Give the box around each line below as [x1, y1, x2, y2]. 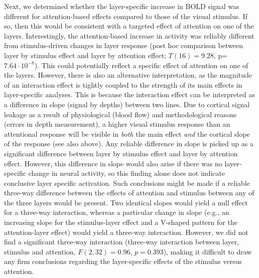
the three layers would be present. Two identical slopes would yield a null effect [4, 197, 248, 207]
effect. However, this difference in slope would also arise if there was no [4, 158, 222, 168]
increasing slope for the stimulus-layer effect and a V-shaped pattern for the [4, 217, 237, 227]
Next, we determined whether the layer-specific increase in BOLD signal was [4, 1, 239, 11]
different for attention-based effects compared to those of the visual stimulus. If [4, 11, 248, 21]
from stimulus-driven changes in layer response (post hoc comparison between [4, 40, 243, 51]
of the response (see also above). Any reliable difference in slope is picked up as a [4, 138, 253, 149]
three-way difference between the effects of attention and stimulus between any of [4, 187, 254, 198]
